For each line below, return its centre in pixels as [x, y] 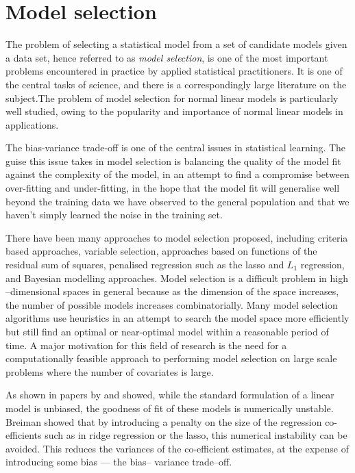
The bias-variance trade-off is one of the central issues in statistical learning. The [176, 148]
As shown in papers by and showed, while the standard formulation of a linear [170, 395]
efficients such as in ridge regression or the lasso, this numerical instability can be [176, 435]
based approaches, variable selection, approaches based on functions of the [161, 251]
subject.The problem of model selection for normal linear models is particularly [172, 98]
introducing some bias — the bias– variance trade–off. [119, 462]
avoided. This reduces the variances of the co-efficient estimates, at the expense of [177, 448]
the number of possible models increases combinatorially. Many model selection [172, 304]
